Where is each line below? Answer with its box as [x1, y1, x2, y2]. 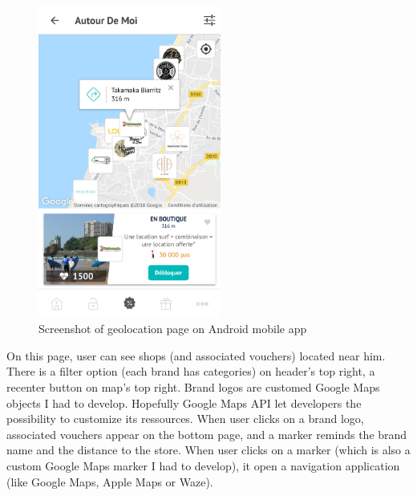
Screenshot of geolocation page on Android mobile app [38, 320, 307, 337]
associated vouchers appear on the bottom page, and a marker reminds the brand [6, 425, 407, 442]
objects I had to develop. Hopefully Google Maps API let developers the [6, 394, 362, 411]
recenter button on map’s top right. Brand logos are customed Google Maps [6, 379, 380, 396]
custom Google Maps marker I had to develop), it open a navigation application [6, 457, 400, 474]
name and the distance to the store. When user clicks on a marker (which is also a [6, 441, 411, 458]
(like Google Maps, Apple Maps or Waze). [6, 473, 213, 490]
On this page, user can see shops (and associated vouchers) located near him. [6, 347, 386, 364]
